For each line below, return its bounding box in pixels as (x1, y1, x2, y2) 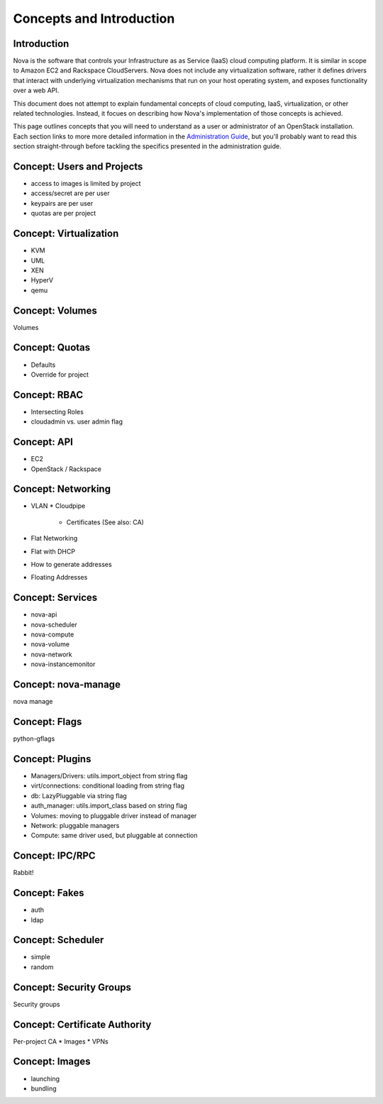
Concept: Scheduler (13, 934, 104, 946)
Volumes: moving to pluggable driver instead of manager (30, 811, 197, 819)
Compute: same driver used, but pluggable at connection (30, 831, 198, 840)
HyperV (30, 276, 54, 285)
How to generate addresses (30, 561, 113, 568)
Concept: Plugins (13, 753, 91, 765)
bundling (30, 1084, 57, 1093)
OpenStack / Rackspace (30, 465, 102, 473)
